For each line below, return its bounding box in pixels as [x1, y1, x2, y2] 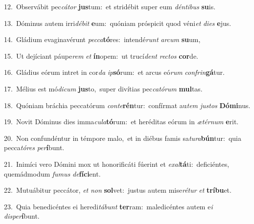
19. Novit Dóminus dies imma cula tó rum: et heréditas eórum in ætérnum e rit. [4, 116, 239, 127]
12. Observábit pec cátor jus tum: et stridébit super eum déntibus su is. [4, 1, 216, 11]
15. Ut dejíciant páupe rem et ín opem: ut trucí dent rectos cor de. [4, 50, 198, 61]
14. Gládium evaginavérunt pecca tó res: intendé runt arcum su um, [4, 34, 201, 45]
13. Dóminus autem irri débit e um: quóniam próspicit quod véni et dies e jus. [4, 18, 231, 28]
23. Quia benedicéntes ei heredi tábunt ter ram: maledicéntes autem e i [4, 201, 213, 211]
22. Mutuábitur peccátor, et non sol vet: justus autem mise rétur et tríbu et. [4, 185, 231, 195]
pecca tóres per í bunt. [4, 142, 65, 153]
